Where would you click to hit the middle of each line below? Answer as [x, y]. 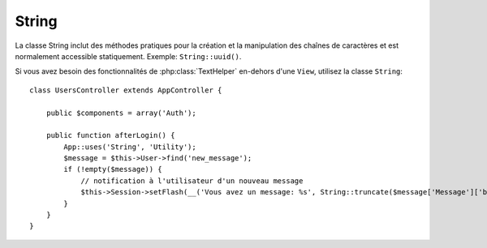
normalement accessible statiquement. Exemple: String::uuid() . [128, 56]
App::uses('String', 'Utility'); [130, 147]
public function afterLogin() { [110, 135]
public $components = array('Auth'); [121, 113]
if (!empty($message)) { [113, 169]
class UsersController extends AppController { [126, 90]
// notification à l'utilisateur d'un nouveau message [192, 181]
